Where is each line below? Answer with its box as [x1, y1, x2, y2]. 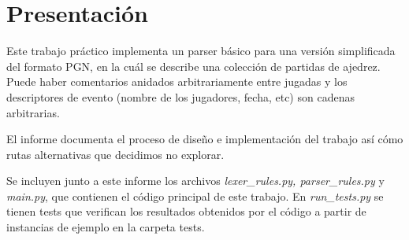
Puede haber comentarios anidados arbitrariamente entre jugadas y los [6, 73, 348, 90]
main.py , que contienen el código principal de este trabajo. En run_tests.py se [6, 187, 384, 204]
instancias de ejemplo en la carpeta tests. [6, 219, 205, 235]
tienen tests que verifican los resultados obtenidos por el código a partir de [6, 203, 366, 220]
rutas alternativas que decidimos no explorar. [6, 146, 225, 162]
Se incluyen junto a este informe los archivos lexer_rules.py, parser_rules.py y [6, 172, 385, 189]
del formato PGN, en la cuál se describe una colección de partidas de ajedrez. [6, 57, 381, 74]
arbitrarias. [6, 104, 60, 120]
